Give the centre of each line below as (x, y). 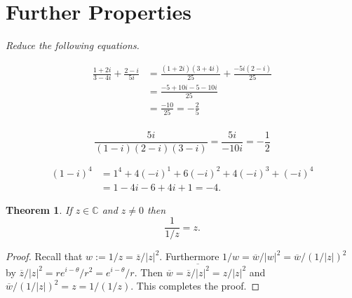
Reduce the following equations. (73, 45)
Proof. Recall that (44, 256)
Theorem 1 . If (39, 209)
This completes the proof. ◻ (198, 286)
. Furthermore (189, 256)
